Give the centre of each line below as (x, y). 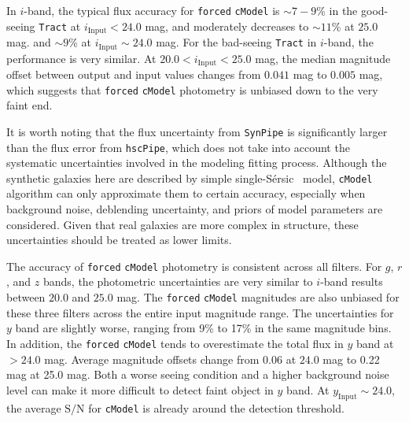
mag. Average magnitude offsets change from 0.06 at (170, 359)
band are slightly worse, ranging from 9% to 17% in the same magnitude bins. (203, 328)
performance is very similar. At (81, 58)
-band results (352, 281)
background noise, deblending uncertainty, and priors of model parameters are (195, 209)
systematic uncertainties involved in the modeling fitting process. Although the (197, 163)
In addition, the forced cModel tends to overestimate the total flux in (175, 343)
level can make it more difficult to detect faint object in (140, 389)
